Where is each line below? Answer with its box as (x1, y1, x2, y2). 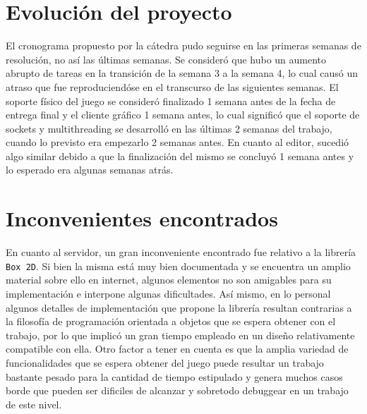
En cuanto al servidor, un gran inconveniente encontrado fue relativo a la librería (6, 245, 356, 260)
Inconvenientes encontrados (6, 204, 278, 233)
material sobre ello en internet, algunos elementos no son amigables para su (6, 272, 332, 287)
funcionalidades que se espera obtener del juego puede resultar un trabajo (6, 355, 324, 370)
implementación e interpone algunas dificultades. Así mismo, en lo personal (6, 286, 331, 301)
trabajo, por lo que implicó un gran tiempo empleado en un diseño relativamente (6, 327, 355, 342)
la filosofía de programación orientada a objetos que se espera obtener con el (6, 314, 336, 329)
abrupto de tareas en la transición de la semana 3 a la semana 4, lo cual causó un (6, 66, 359, 80)
